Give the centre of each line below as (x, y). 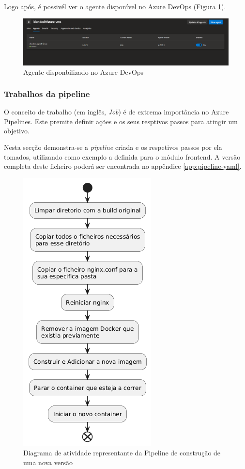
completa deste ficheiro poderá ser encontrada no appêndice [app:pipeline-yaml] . (123, 166)
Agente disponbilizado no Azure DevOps (84, 72)
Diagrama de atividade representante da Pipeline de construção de (122, 453)
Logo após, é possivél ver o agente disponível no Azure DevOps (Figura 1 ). (115, 6)
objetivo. (17, 131)
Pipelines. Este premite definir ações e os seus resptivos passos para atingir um (121, 121)
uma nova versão (48, 462)
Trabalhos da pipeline (47, 94)
